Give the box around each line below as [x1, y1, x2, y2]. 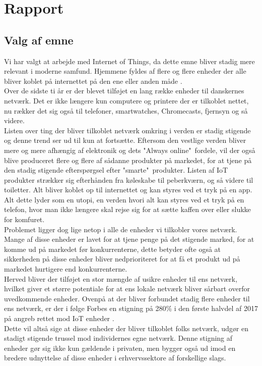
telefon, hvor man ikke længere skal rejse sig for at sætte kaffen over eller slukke [4, 204, 251, 215]
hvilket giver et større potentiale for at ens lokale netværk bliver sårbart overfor [4, 283, 250, 294]
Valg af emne [4, 32, 74, 47]
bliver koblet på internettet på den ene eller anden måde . [4, 75, 182, 86]
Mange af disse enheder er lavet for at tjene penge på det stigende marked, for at [4, 234, 254, 244]
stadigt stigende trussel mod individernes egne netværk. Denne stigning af [4, 333, 233, 343]
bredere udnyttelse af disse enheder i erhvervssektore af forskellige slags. [4, 352, 226, 363]
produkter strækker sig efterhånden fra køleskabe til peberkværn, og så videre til [4, 174, 253, 185]
